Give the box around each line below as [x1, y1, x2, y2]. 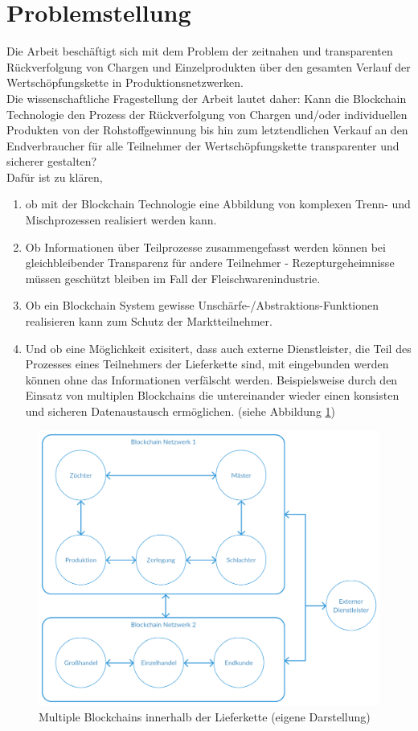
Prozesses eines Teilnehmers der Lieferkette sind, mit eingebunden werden [25, 355, 389, 372]
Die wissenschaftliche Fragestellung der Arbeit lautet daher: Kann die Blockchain [6, 89, 407, 106]
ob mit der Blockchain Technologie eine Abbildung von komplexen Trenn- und [25, 195, 411, 212]
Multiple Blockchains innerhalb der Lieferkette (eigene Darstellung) [39, 708, 371, 725]
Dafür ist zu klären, [6, 168, 103, 185]
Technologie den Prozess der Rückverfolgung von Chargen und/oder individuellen [6, 105, 408, 122]
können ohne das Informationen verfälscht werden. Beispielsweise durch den [25, 371, 398, 388]
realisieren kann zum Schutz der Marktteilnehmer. [25, 313, 273, 330]
